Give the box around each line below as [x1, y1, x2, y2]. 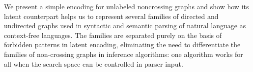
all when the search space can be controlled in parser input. [4, 58, 183, 69]
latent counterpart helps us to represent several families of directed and [4, 11, 219, 21]
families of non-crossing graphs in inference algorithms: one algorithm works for [4, 49, 243, 59]
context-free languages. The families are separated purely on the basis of [4, 30, 222, 40]
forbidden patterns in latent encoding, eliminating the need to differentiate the [4, 39, 241, 50]
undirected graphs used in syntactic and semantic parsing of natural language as [4, 20, 246, 31]
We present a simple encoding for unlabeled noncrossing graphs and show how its [4, 1, 249, 11]
